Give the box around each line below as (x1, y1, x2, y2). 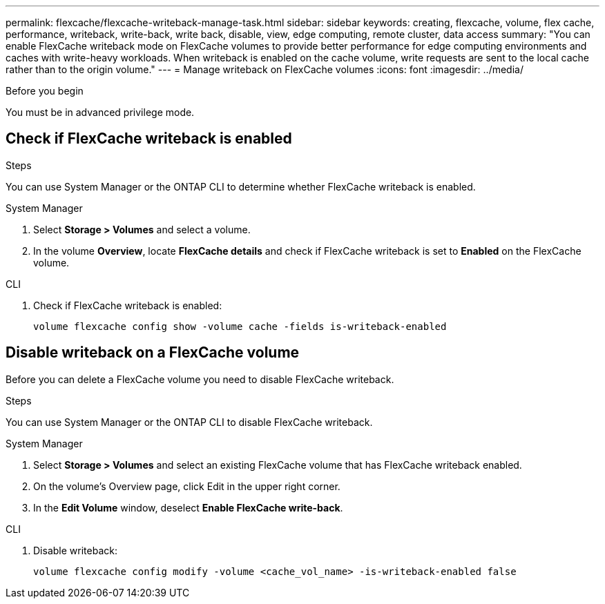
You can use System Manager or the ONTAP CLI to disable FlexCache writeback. (6, 416, 373, 428)
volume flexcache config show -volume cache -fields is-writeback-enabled (33, 320, 447, 332)
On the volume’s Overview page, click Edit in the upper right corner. (33, 480, 340, 492)
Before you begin (6, 85, 84, 97)
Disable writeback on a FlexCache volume (6, 344, 300, 362)
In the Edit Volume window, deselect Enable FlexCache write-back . (33, 501, 343, 514)
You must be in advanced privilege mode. (6, 106, 195, 118)
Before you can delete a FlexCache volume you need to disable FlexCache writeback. (6, 373, 394, 385)
